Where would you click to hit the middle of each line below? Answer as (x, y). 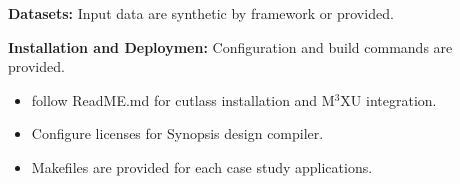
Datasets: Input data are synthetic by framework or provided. (201, 13)
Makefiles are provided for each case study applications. (202, 166)
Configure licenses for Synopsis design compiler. (177, 133)
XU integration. (388, 99)
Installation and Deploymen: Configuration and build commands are (230, 46)
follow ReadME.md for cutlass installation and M (183, 99)
